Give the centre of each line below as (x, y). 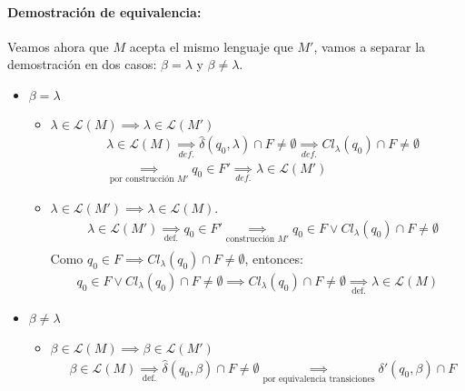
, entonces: (274, 258)
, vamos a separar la (370, 46)
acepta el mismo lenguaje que (211, 46)
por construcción (142, 179)
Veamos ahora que (58, 46)
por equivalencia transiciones (319, 379)
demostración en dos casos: (82, 64)
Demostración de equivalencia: (104, 11)
